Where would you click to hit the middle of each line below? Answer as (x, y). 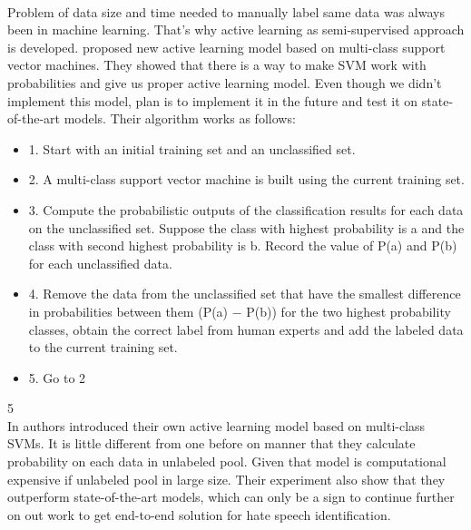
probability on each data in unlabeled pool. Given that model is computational (227, 461)
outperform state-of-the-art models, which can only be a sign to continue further (231, 497)
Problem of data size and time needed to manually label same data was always (226, 11)
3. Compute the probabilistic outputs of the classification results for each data (246, 209)
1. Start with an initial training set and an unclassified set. (192, 148)
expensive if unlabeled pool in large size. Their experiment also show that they (226, 479)
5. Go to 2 (57, 377)
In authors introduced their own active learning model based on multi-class (216, 425)
